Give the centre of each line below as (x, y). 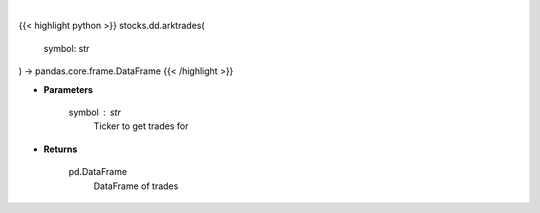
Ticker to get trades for (141, 126)
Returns (60, 149)
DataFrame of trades (136, 186)
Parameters (68, 89)
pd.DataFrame (98, 172)
